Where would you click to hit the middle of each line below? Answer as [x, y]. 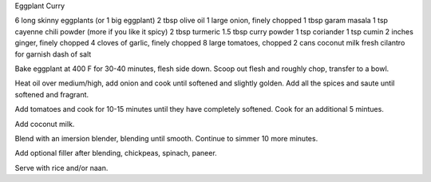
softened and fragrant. [52, 94]
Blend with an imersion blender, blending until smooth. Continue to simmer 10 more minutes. [166, 138]
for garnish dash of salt [53, 54]
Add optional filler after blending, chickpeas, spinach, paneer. [116, 153]
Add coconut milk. [45, 124]
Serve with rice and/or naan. [61, 168]
